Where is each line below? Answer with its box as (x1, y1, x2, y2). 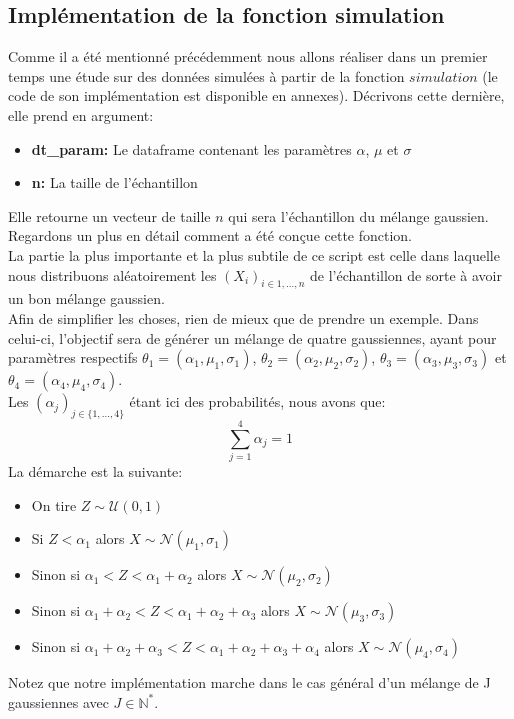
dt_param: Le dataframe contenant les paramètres (31, 138, 352, 159)
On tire (31, 494, 77, 515)
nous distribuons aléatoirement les (8, 264, 217, 285)
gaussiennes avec (8, 691, 109, 712)
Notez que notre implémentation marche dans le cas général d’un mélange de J (8, 672, 491, 693)
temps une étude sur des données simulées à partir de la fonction (8, 65, 405, 86)
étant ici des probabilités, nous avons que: (129, 391, 386, 412)
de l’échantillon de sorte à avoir (310, 264, 502, 285)
